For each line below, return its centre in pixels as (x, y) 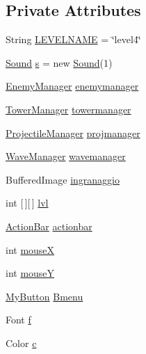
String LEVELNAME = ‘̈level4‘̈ (73, 39)
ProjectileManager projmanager (73, 132)
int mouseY (30, 273)
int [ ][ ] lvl (27, 203)
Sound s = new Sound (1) (59, 62)
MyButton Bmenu (44, 296)
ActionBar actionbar (49, 226)
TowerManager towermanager (68, 109)
